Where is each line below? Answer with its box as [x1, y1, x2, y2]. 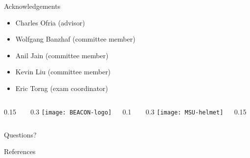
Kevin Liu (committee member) [15, 67, 111, 77]
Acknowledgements [4, 1, 61, 11]
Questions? [4, 130, 37, 140]
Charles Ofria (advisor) [15, 17, 85, 27]
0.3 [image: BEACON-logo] [30, 106, 112, 116]
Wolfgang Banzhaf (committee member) [15, 34, 136, 44]
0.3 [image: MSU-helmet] [145, 106, 224, 116]
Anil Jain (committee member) [15, 50, 109, 60]
